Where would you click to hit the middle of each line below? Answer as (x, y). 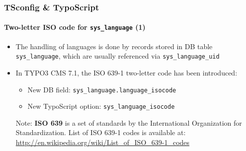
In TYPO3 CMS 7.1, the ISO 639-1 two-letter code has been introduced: (126, 72)
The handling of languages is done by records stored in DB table (114, 46)
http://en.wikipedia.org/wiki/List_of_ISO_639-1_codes (103, 142)
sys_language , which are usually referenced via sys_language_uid (118, 56)
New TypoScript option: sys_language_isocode (101, 106)
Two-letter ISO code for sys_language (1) (75, 27)
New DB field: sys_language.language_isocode (102, 89)
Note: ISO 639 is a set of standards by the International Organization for (129, 122)
